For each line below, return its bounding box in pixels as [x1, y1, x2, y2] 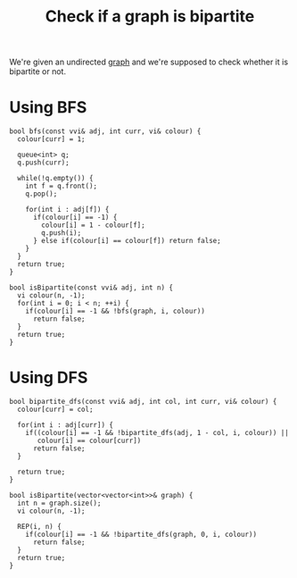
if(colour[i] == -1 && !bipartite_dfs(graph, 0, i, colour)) [25, 530, 257, 540]
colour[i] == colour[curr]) [37, 436, 142, 446]
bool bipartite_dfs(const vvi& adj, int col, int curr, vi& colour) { [9, 398, 277, 406]
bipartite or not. [9, 66, 67, 77]
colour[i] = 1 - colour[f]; [41, 221, 145, 230]
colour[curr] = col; [17, 405, 94, 415]
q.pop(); [25, 189, 58, 198]
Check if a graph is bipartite [45, 6, 255, 27]
